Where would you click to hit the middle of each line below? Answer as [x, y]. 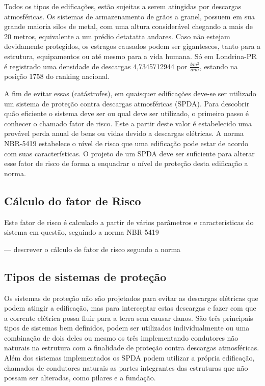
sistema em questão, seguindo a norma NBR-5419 [82, 232]
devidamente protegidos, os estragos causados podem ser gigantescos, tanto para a [132, 46]
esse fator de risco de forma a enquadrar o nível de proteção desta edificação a [126, 163]
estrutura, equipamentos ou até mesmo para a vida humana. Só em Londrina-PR [130, 56]
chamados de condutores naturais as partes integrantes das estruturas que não [126, 367]
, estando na [219, 66]
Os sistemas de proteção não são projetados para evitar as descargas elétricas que [131, 298]
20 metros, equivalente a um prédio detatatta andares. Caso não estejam [117, 36]
